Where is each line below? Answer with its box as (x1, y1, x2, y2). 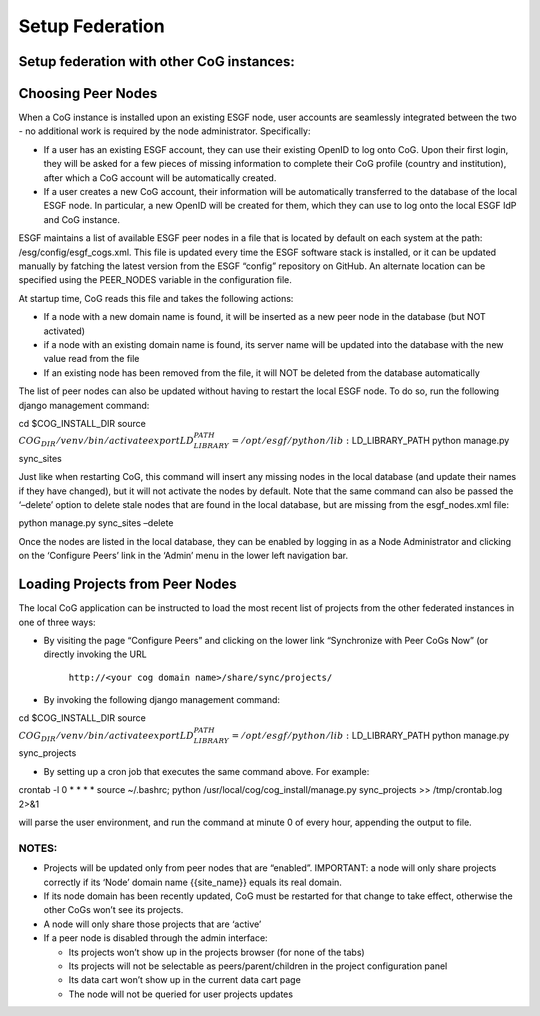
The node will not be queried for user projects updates (68, 988, 294, 1000)
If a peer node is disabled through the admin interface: (43, 932, 269, 944)
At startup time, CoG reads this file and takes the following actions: (18, 292, 294, 304)
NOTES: (18, 841, 58, 855)
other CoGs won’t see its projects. (43, 904, 184, 916)
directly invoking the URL (43, 648, 147, 660)
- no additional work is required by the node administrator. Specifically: (18, 125, 311, 137)
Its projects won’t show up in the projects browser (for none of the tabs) (68, 946, 365, 958)
